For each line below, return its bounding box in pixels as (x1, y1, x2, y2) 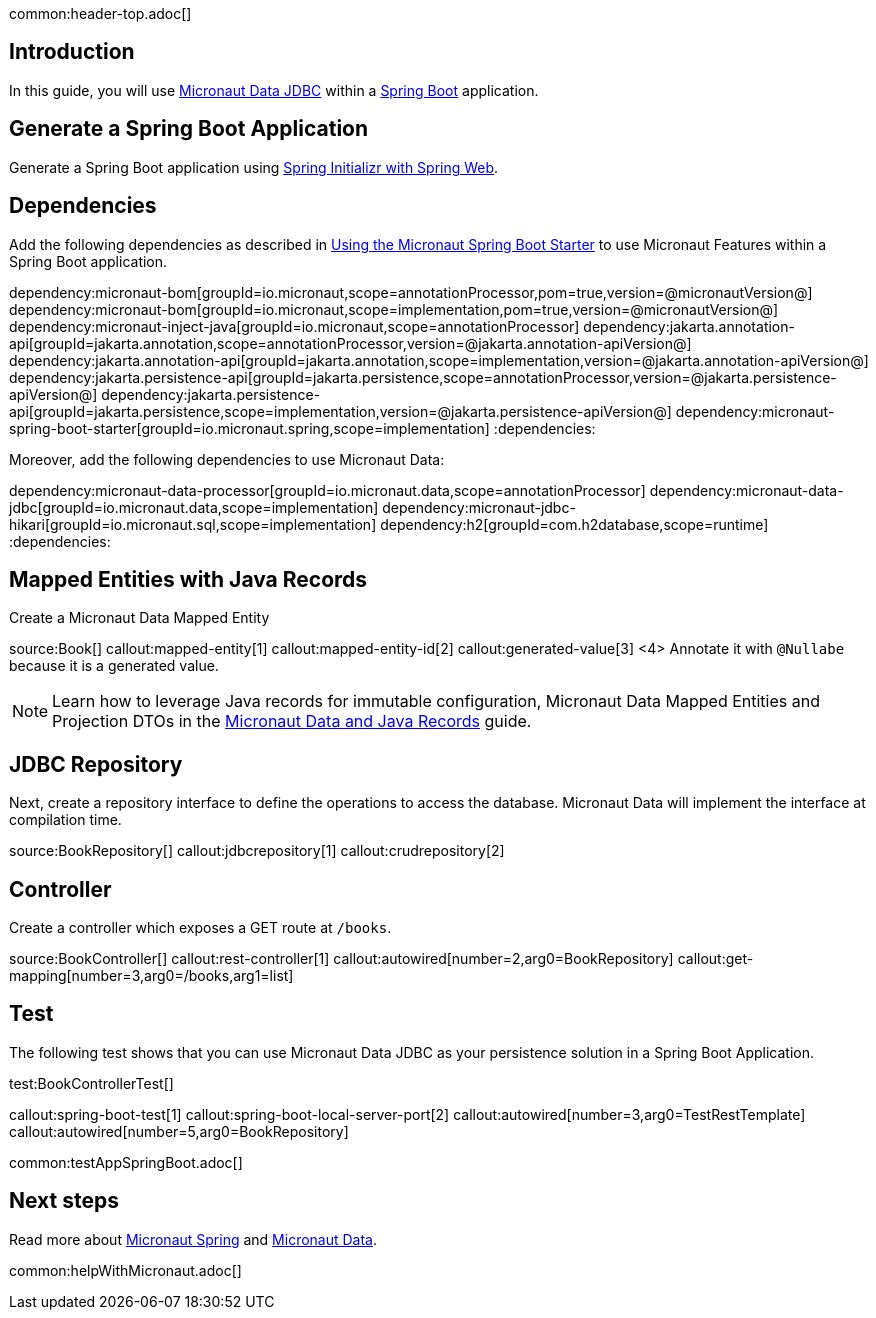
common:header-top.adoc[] (9, 5, 192, 22)
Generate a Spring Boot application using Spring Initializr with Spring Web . (9, 158, 499, 176)
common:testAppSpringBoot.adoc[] (9, 1153, 243, 1171)
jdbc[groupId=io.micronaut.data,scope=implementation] (9, 498, 379, 516)
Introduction (9, 39, 135, 65)
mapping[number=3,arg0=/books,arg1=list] (9, 967, 294, 985)
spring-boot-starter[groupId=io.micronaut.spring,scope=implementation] (9, 419, 490, 437)
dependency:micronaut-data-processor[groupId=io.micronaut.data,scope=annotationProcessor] (9, 481, 646, 499)
